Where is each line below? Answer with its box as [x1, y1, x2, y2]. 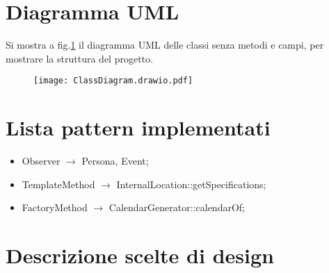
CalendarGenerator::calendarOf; [109, 200, 245, 215]
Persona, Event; [81, 154, 149, 168]
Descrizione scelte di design [6, 241, 274, 270]
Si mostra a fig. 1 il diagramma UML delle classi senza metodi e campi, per [6, 38, 324, 52]
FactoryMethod [22, 200, 88, 215]
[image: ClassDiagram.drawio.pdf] [33, 76, 193, 86]
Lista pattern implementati [6, 113, 271, 142]
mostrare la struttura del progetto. [6, 51, 153, 65]
